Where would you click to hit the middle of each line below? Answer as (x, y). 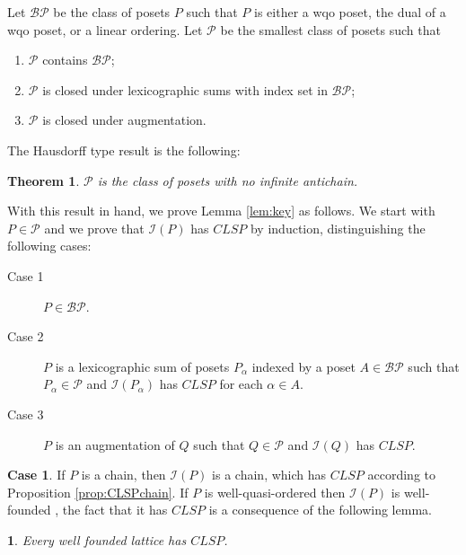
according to (402, 475)
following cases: (49, 246)
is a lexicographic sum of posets (142, 366)
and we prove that (94, 228)
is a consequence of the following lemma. (320, 510)
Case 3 (26, 414)
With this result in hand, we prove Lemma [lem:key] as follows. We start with (221, 211)
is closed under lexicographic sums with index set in (185, 89)
